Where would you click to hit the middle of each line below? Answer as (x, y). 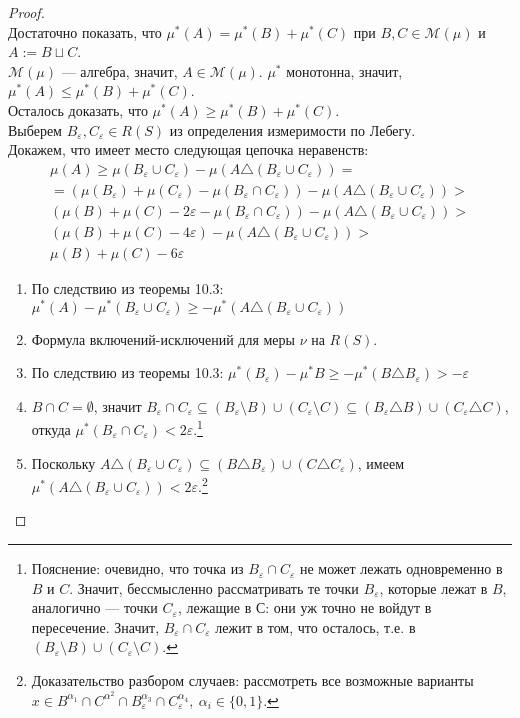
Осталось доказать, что (78, 109)
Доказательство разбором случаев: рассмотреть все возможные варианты (252, 680)
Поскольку (63, 462)
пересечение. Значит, (95, 626)
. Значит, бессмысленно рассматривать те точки (214, 587)
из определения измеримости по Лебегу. (292, 129)
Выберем (35, 129)
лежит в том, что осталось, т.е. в (315, 626)
